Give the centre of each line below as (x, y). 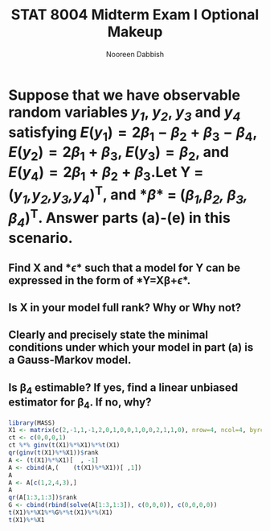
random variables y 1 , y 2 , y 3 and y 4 (125, 113)
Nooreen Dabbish (135, 54)
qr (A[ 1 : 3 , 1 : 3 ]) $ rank (43, 498)
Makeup (135, 32)
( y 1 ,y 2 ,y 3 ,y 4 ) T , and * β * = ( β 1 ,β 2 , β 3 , (128, 195)
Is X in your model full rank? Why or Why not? (125, 307)
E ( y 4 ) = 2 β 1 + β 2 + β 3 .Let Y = (106, 173)
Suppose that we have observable (125, 95)
